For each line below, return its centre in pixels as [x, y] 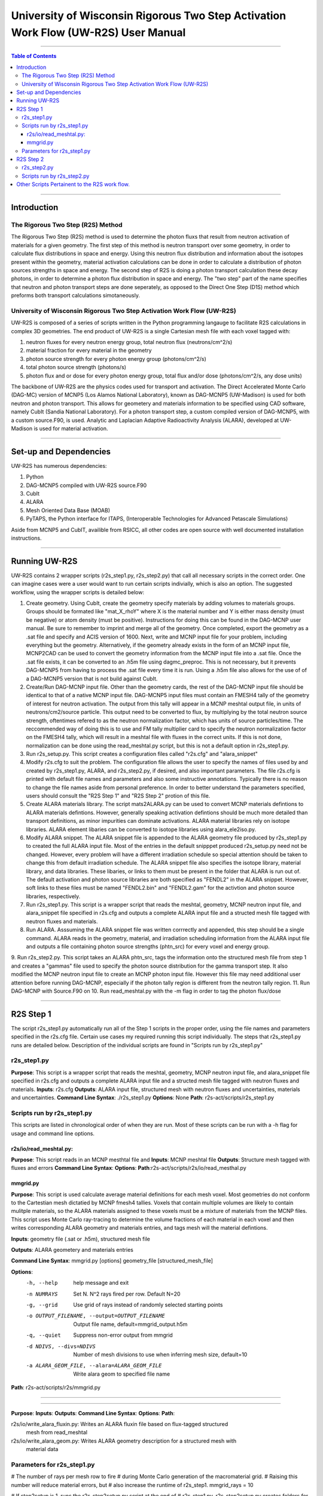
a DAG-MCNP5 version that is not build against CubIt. [92, 679]
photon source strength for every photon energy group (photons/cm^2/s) [116, 358]
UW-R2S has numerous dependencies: [59, 466]
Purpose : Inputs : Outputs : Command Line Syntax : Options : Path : [93, 1413]
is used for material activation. [71, 428]
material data [42, 1449]
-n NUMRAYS [42, 1294]
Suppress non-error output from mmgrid [123, 1335]
